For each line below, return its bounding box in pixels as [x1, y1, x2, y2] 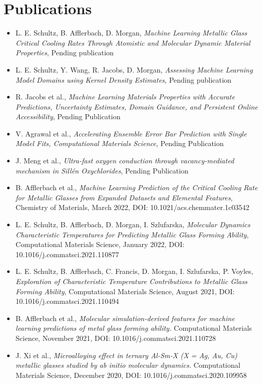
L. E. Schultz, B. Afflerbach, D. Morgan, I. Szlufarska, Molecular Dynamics [15, 219, 250, 230]
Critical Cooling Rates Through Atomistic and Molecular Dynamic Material [15, 37, 250, 48]
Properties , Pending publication [15, 47, 114, 58]
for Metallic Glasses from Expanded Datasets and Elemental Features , [15, 192, 233, 202]
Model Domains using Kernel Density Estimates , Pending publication [15, 74, 232, 85]
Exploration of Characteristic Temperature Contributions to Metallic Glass [15, 276, 248, 286]
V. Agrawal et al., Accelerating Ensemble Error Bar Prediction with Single [15, 128, 247, 138]
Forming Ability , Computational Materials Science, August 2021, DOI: [15, 286, 235, 296]
